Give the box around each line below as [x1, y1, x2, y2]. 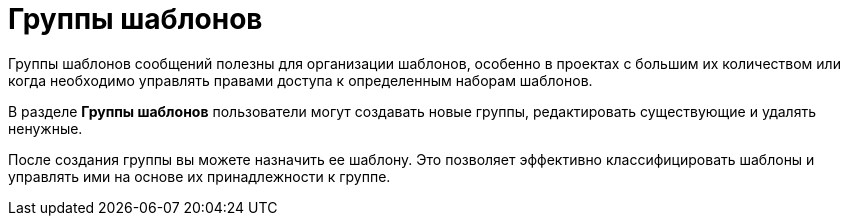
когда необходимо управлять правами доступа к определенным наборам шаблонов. [8, 71, 593, 89]
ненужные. [8, 119, 83, 137]
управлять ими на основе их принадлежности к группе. [8, 167, 391, 185]
